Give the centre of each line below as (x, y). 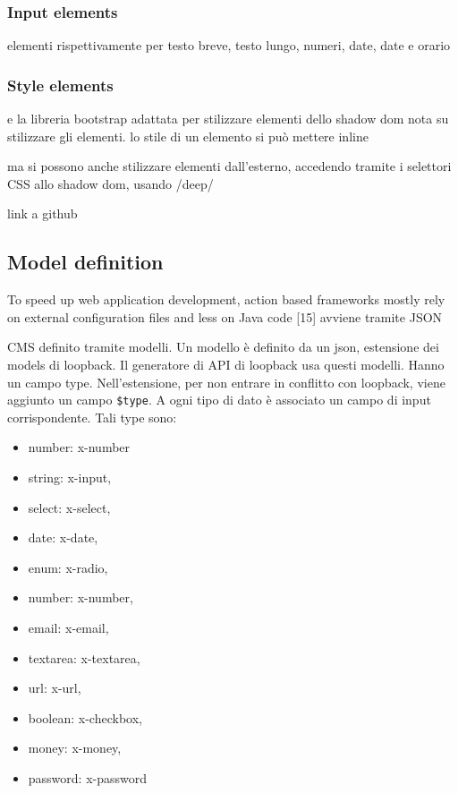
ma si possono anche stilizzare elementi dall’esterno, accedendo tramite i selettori (229, 166)
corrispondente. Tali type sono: (92, 417)
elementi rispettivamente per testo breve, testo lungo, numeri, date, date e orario (229, 45)
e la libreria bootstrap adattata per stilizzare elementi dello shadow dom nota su (228, 119)
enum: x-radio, (68, 567)
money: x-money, (75, 748)
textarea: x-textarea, (84, 657)
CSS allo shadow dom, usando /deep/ (110, 183)
